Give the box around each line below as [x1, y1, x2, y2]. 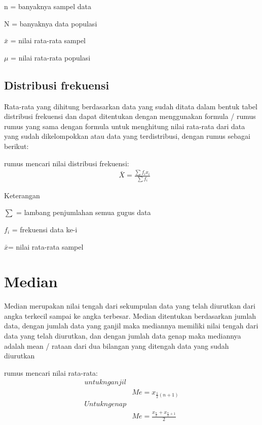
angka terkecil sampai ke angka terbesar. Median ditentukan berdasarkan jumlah [4, 310, 256, 321]
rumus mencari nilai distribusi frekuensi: [4, 158, 129, 168]
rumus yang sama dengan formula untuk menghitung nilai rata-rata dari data [4, 120, 245, 131]
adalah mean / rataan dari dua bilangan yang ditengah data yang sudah [4, 340, 229, 351]
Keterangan [4, 190, 40, 200]
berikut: [4, 140, 29, 151]
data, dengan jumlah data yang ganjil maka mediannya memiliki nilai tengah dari [4, 320, 258, 331]
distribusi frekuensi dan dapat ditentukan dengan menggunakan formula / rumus [4, 111, 256, 122]
